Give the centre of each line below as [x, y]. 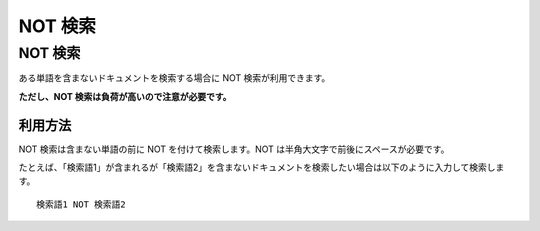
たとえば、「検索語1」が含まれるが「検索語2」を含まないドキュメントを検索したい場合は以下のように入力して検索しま [261, 167]
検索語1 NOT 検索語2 [81, 204]
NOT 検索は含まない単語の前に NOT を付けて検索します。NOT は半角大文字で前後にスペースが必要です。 [234, 149]
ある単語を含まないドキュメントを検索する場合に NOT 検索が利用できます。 [174, 78]
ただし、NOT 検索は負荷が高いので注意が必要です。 [125, 96]
